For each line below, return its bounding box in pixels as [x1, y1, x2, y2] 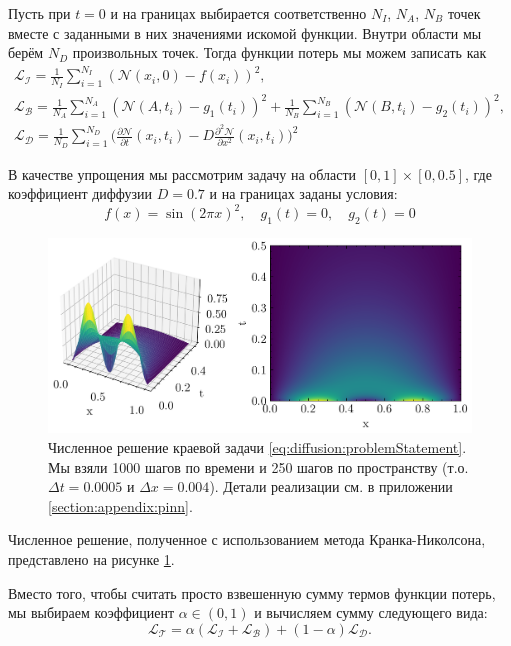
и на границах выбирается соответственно [110, 3, 367, 23]
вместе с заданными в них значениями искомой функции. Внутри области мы [8, 22, 482, 43]
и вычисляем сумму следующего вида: [254, 602, 488, 623]
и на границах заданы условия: [209, 183, 398, 204]
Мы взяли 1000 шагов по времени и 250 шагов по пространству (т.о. [48, 456, 469, 477]
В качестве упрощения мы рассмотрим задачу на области [8, 163, 357, 184]
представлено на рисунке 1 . [8, 548, 175, 569]
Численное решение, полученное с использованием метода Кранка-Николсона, [8, 529, 486, 550]
